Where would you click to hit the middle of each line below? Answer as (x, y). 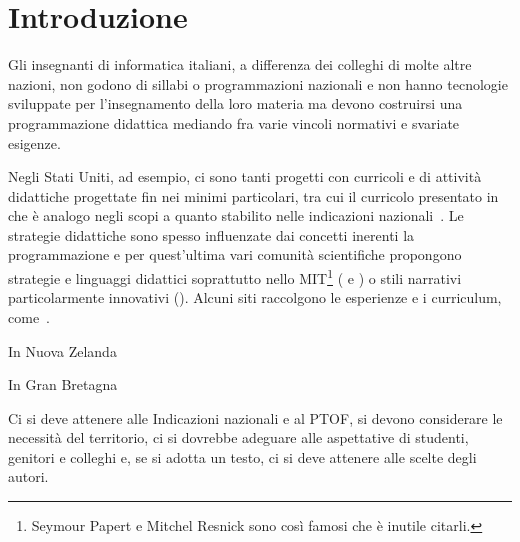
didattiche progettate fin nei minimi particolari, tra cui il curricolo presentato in (253, 195)
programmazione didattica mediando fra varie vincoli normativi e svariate (234, 122)
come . (29, 316)
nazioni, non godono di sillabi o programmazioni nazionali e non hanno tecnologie (258, 83)
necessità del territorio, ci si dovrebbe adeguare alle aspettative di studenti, (238, 437)
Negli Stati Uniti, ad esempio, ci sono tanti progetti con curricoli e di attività (245, 176)
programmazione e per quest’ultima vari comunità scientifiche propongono (235, 254)
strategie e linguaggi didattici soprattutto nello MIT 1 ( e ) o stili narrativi (235, 276)
